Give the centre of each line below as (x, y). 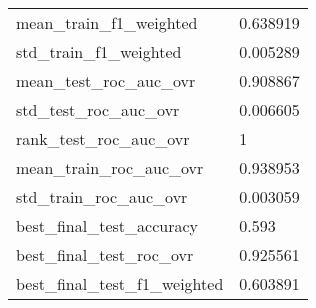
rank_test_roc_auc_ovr (103, 138)
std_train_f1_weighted (99, 51)
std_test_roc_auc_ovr (98, 109)
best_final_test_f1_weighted (120, 283)
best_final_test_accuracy (107, 225)
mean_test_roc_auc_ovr (106, 80)
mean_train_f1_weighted (107, 22)
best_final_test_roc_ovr (105, 254)
